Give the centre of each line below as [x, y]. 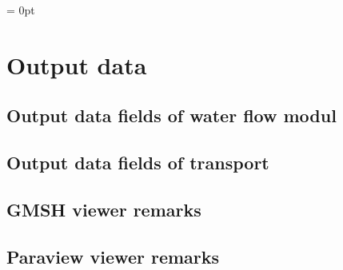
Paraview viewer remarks [113, 256]
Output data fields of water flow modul [171, 115]
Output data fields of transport [138, 163]
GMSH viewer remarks [104, 209]
